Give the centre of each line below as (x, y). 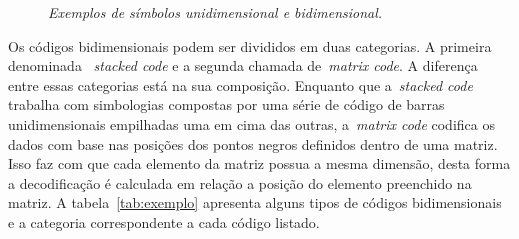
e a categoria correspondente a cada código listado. (164, 221)
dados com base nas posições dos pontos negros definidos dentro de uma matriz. (253, 143)
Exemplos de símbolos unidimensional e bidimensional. (215, 12)
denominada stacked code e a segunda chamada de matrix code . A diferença (243, 65)
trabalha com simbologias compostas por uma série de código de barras (226, 104)
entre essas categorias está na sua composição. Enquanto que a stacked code (240, 84)
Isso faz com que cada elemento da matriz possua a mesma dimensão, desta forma (259, 163)
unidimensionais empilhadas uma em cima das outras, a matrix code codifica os (251, 123)
